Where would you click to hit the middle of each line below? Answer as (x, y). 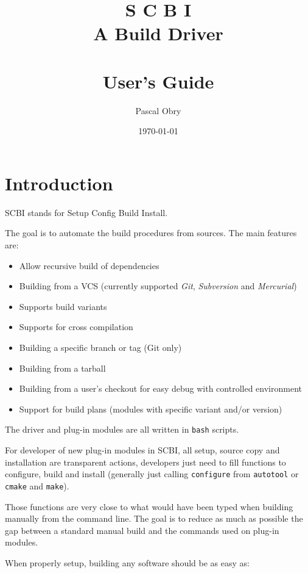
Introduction (59, 183)
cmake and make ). (37, 485)
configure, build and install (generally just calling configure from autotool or (152, 474)
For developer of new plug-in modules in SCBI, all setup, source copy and (142, 450)
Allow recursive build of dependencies (89, 265)
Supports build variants (63, 306)
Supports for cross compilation (76, 327)
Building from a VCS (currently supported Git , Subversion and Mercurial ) (158, 286)
